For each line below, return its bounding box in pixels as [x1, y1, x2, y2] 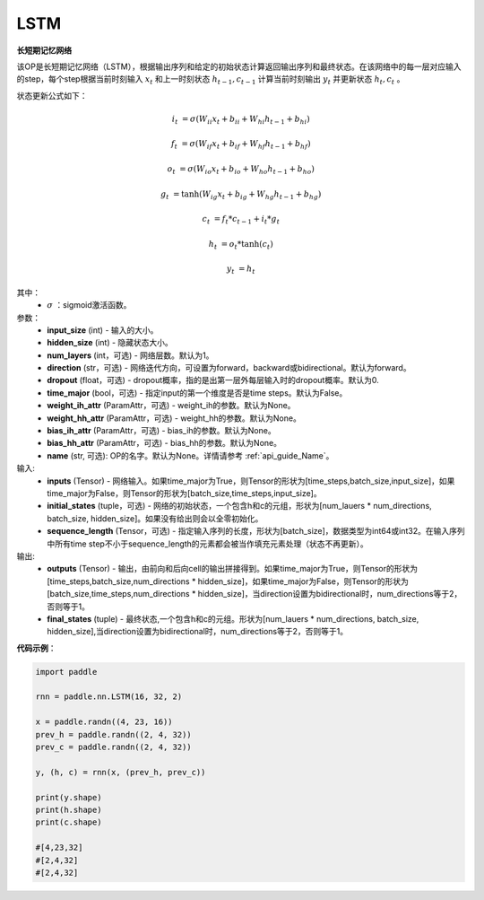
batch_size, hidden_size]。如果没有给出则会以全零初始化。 [47, 512, 264, 524]
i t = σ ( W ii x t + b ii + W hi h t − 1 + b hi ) [171, 113, 310, 126]
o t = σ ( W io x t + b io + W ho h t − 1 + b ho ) [167, 164, 315, 176]
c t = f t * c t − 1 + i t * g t [202, 214, 280, 226]
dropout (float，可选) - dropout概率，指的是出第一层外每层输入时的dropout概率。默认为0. [47, 375, 380, 386]
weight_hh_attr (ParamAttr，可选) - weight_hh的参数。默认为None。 [47, 413, 302, 424]
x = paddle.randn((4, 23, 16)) [35, 717, 174, 727]
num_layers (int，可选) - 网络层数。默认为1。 [47, 350, 214, 361]
